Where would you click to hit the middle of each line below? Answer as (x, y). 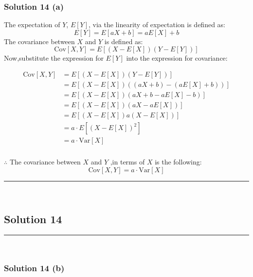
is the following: (178, 162)
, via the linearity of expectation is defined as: (157, 24)
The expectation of (32, 24)
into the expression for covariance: (177, 58)
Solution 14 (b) (34, 268)
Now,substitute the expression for (54, 58)
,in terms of (127, 162)
